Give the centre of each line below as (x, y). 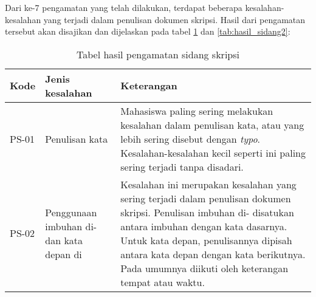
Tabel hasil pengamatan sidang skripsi (158, 54)
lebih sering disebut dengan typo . (191, 138)
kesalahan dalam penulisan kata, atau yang (212, 125)
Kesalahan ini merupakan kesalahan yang (208, 184)
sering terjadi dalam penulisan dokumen (206, 198)
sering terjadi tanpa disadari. (182, 166)
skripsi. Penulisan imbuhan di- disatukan (207, 212)
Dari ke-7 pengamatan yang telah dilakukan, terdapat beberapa (124, 7)
